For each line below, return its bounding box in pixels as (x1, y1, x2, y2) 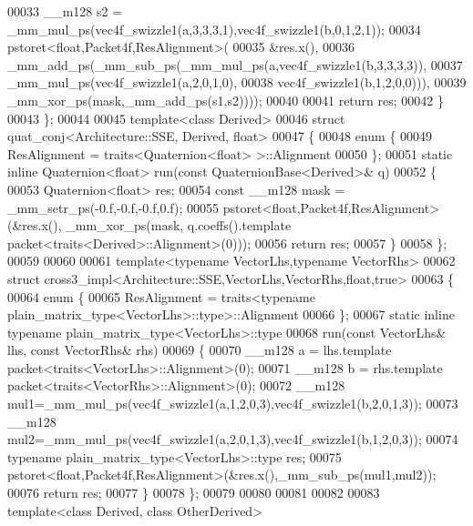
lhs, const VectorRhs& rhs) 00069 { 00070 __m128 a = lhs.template (7, 340, 392, 359)
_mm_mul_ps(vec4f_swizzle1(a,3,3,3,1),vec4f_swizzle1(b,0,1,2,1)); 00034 (7, 19, 421, 38)
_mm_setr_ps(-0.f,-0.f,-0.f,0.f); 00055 (7, 197, 219, 217)
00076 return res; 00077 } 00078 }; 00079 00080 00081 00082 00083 (7, 483, 380, 502)
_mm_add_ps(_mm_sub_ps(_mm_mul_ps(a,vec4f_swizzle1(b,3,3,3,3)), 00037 (7, 55, 463, 74)
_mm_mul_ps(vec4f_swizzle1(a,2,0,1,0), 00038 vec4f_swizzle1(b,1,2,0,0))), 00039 (7, 73, 467, 92)
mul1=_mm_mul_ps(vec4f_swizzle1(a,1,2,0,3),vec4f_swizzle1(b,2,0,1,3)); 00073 (7, 394, 458, 413)
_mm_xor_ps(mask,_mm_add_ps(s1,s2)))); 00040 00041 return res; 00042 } (7, 90, 444, 109)
